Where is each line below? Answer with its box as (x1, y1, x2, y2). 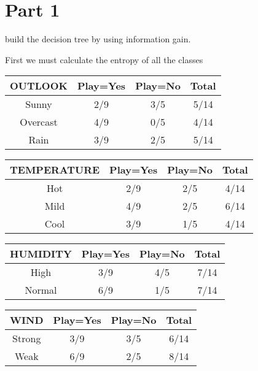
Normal (25, 283, 57, 297)
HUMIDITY (10, 247, 72, 261)
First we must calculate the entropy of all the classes (5, 53, 203, 66)
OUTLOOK (10, 78, 68, 93)
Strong (12, 331, 41, 346)
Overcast (20, 115, 58, 129)
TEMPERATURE (10, 163, 100, 177)
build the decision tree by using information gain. (5, 33, 191, 45)
